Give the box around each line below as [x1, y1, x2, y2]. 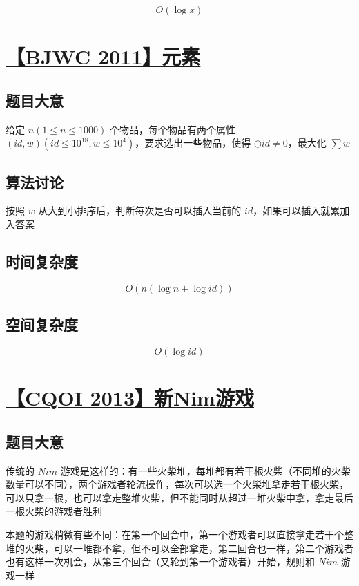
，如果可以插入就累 [253, 203, 340, 218]
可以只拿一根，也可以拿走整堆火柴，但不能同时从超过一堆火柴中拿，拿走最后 [6, 490, 353, 504]
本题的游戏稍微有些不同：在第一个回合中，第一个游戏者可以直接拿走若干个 [6, 527, 344, 541]
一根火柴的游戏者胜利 [6, 504, 102, 518]
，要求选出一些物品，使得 [135, 135, 251, 150]
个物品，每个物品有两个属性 [109, 122, 235, 136]
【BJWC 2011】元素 [6, 42, 201, 70]
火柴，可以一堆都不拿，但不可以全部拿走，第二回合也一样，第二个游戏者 [24, 540, 353, 555]
